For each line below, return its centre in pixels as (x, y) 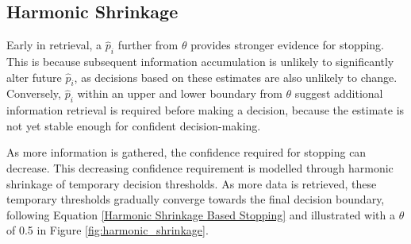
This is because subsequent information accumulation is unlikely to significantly (200, 61)
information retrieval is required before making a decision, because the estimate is (205, 110)
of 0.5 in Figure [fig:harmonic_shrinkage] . (108, 230)
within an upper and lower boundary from (180, 93)
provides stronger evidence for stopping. (288, 45)
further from (148, 45)
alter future (34, 77)
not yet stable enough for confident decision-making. (134, 125)
